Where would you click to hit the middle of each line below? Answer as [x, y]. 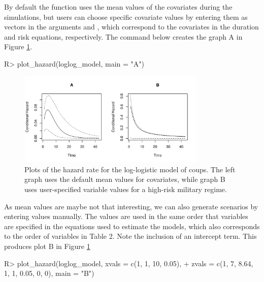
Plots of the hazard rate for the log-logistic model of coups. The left [130, 169]
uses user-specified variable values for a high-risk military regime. [126, 189]
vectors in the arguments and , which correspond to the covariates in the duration [131, 27]
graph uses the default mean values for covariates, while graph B [125, 179]
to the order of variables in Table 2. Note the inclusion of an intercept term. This [130, 236]
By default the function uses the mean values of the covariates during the [118, 7]
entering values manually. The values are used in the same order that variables [126, 216]
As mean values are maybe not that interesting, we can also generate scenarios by [131, 206]
